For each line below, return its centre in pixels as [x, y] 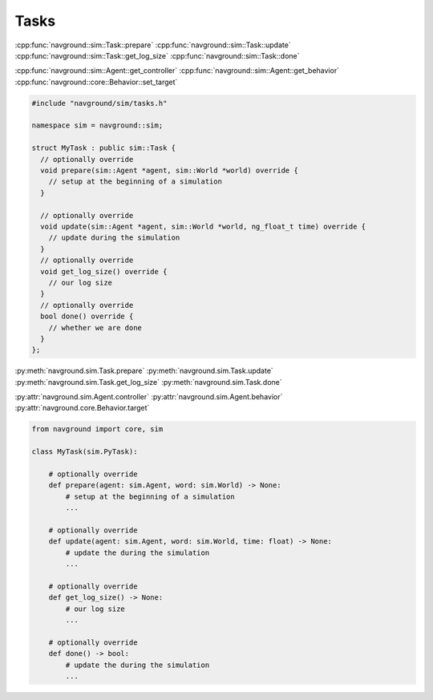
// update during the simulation [114, 238]
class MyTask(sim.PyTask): [85, 452]
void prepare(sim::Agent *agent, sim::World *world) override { [169, 171]
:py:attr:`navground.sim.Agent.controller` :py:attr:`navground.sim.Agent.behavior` [149, 397]
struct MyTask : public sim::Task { [104, 148]
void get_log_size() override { [104, 271]
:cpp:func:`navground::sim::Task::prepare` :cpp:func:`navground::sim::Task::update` [153, 45]
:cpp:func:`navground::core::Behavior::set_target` [96, 82]
